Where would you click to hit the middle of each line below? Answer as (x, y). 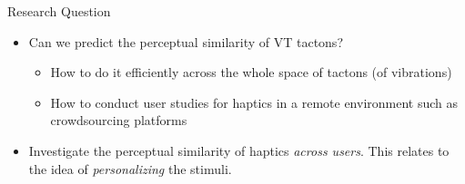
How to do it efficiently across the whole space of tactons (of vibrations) (251, 72)
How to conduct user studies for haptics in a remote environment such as (254, 102)
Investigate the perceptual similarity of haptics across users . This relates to (239, 150)
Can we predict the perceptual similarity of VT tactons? (186, 41)
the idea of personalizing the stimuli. (130, 168)
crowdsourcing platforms (119, 120)
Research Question (59, 11)
